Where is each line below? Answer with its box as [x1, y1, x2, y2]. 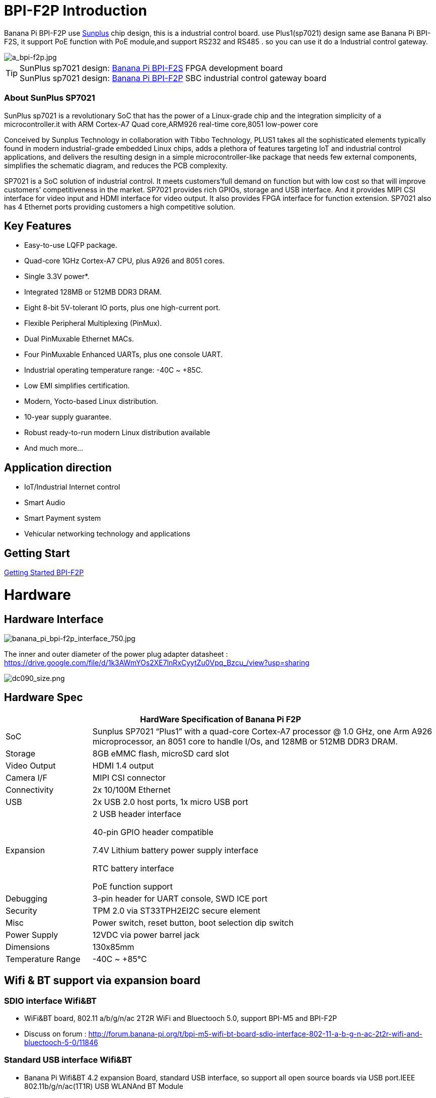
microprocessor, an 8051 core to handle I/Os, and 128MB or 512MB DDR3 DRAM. [92, 736, 398, 746]
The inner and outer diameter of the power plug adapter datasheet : [4, 649, 228, 658]
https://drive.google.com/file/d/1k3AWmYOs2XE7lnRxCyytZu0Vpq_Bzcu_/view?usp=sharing [4, 658, 310, 667]
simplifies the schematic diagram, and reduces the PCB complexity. [4, 161, 228, 170]
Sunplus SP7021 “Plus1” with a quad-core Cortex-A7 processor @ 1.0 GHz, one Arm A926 [92, 726, 432, 736]
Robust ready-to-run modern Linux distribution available [24, 428, 210, 437]
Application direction [4, 461, 112, 474]
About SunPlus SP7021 [4, 93, 95, 103]
